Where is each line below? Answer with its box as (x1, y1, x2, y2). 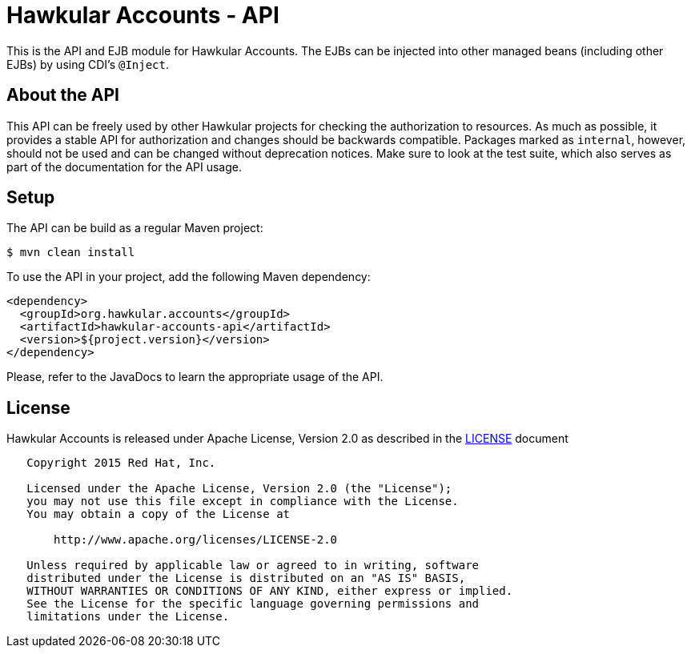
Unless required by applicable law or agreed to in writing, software (26, 559, 480, 572)
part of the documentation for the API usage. (6, 159, 243, 174)
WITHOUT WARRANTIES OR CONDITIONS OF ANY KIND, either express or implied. (26, 584, 513, 598)
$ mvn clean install (6, 246, 135, 259)
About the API (6, 85, 120, 106)
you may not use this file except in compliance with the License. (26, 495, 459, 508)
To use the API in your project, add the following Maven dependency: (6, 270, 371, 284)
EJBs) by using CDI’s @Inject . (6, 57, 170, 71)
